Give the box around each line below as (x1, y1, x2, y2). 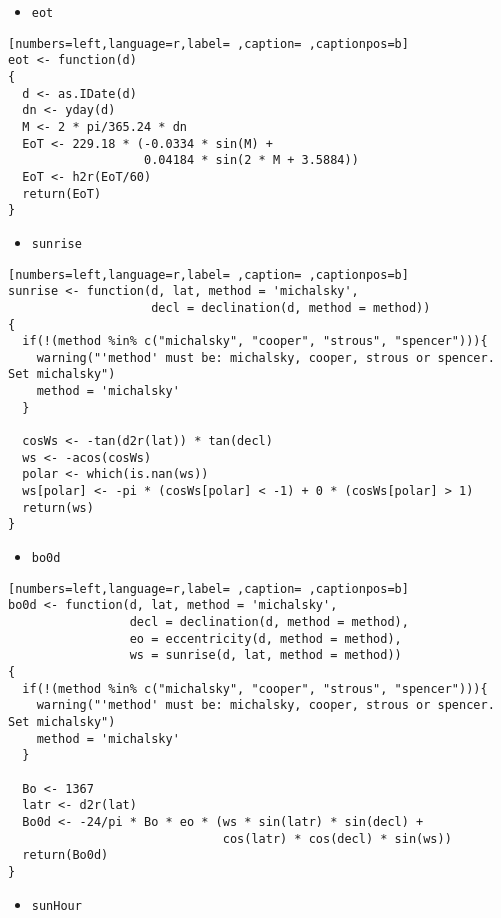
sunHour (31, 898, 82, 913)
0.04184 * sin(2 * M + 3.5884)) (144, 153, 359, 168)
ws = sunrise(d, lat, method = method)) (129, 648, 402, 663)
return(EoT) (22, 186, 102, 201)
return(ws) (22, 500, 94, 515)
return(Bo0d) (22, 848, 109, 863)
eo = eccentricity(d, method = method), (129, 631, 402, 646)
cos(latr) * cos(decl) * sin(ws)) (222, 831, 452, 846)
